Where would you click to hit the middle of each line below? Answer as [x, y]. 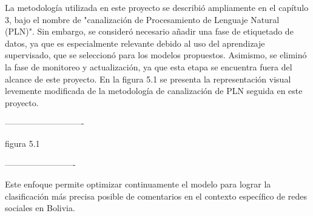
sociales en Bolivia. [40, 208]
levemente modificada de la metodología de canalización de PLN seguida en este [154, 91]
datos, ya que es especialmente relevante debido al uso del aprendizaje [135, 43]
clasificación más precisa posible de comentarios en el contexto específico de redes [156, 196]
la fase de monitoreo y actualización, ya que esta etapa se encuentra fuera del [149, 66]
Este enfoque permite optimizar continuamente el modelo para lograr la [138, 184]
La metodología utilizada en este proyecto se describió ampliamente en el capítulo [157, 7]
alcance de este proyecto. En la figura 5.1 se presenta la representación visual [148, 79]
